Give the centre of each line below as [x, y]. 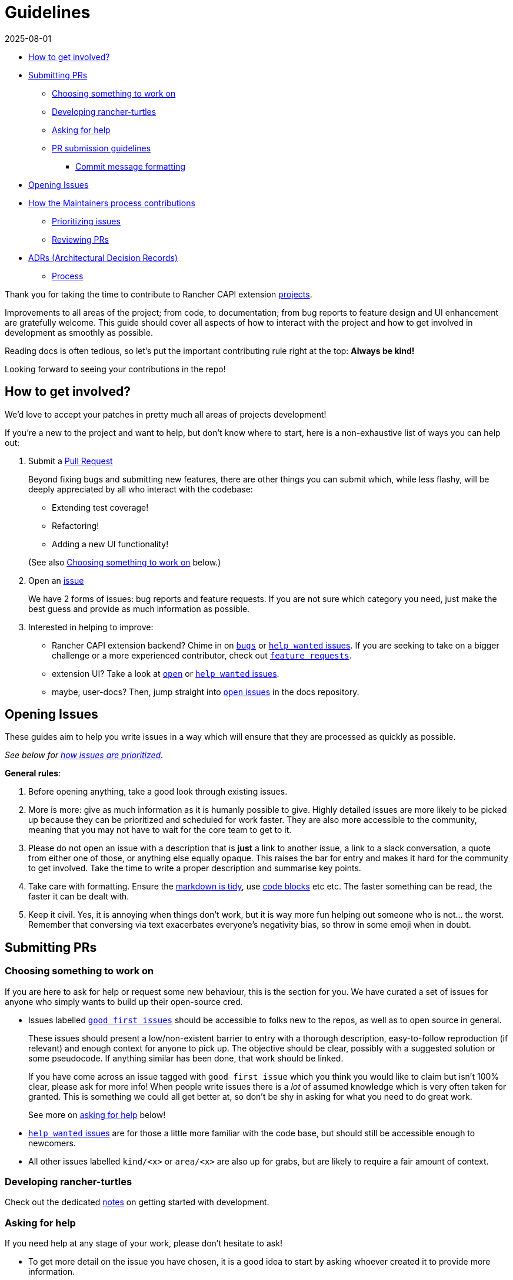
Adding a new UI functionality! [110, 544]
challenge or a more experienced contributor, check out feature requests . [202, 655]
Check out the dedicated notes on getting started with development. [137, 1202]
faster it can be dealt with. [79, 897]
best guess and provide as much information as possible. [139, 608]
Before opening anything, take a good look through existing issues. [158, 792]
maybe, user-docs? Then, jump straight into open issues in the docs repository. [206, 692]
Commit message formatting [130, 166]
